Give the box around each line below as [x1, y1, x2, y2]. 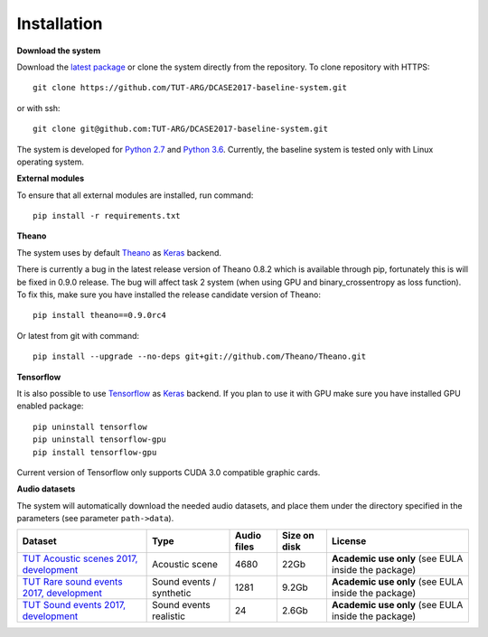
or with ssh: [16, 102, 61, 113]
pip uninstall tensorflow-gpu [33, 435, 167, 445]
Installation [16, 14, 103, 33]
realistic [152, 610, 185, 623]
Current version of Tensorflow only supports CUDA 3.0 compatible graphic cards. [16, 466, 321, 478]
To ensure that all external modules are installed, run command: [16, 190, 254, 201]
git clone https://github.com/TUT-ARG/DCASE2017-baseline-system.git [33, 82, 348, 93]
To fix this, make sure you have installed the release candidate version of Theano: [16, 289, 321, 300]
